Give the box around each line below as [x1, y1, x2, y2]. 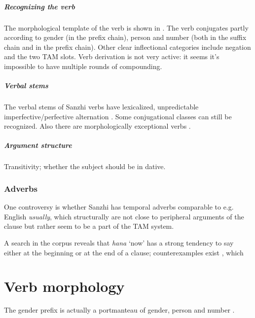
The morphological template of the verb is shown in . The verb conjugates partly [4, 22, 249, 33]
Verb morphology [4, 276, 125, 296]
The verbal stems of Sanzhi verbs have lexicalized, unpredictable [4, 102, 199, 112]
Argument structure [4, 140, 72, 150]
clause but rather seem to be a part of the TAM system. [4, 221, 174, 231]
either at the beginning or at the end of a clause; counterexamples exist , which [4, 247, 244, 257]
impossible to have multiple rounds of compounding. [4, 61, 162, 71]
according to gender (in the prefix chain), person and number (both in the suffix [4, 32, 247, 42]
